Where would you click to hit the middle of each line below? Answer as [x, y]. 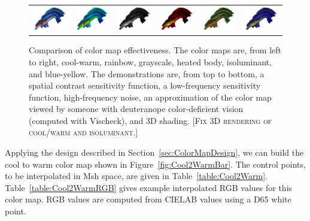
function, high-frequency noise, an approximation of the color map [150, 97]
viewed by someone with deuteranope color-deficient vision [136, 109]
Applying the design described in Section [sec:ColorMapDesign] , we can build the [154, 152]
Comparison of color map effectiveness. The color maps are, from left [155, 50]
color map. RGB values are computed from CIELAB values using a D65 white [148, 199]
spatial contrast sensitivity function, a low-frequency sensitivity [145, 85]
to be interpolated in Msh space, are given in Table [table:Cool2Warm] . [136, 176]
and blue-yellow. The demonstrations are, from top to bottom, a [147, 73]
